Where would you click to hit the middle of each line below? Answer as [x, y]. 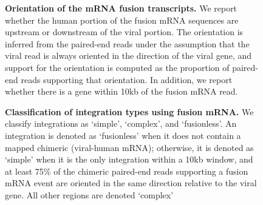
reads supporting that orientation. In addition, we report [127, 79]
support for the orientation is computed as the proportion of [117, 67]
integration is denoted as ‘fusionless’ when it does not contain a [123, 135]
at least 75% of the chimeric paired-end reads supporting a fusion [127, 171]
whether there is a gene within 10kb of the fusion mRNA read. [121, 91]
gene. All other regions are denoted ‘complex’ [89, 194]
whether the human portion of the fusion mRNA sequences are [122, 20]
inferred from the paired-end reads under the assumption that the [127, 43]
